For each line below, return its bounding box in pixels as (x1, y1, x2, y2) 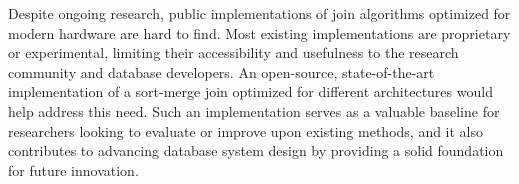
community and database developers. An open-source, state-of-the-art (8, 61, 435, 82)
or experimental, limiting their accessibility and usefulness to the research (8, 42, 459, 63)
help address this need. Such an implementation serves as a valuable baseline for (8, 100, 500, 121)
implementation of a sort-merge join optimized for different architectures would (8, 81, 493, 102)
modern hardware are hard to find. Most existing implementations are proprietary (8, 22, 511, 43)
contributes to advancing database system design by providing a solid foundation (8, 140, 504, 161)
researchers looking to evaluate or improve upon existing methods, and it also (8, 120, 484, 141)
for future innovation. (8, 159, 139, 180)
